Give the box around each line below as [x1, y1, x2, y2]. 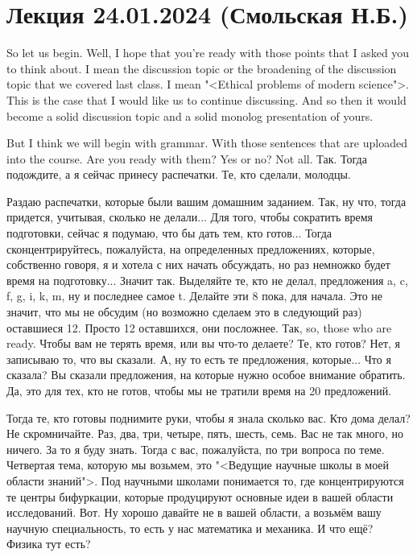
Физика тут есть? [6, 535, 91, 552]
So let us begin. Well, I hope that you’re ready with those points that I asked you [6, 44, 410, 61]
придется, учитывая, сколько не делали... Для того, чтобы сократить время [6, 208, 374, 225]
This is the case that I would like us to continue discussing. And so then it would [6, 91, 407, 108]
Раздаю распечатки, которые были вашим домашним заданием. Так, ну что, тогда [6, 192, 407, 209]
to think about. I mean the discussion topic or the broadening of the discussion [6, 60, 397, 76]
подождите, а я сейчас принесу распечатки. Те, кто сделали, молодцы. [6, 166, 351, 183]
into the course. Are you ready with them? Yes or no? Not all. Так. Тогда [6, 150, 367, 167]
